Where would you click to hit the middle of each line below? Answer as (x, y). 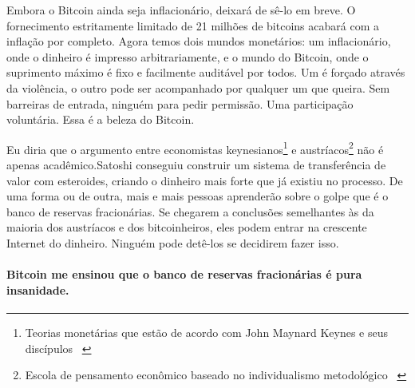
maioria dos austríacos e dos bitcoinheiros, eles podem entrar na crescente (187, 227)
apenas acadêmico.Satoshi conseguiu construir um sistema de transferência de (196, 164)
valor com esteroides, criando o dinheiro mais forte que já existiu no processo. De (205, 180)
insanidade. (38, 289)
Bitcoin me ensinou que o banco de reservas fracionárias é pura (184, 274)
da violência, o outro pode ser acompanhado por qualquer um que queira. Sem (198, 87)
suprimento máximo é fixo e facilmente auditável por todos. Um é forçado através (206, 72)
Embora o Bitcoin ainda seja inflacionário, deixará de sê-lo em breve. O (181, 10)
